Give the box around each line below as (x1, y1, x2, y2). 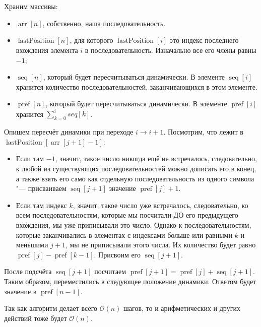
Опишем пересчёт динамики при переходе (4, 126, 134, 137)
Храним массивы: (4, 1, 58, 12)
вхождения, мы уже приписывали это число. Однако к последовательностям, (16, 219, 251, 230)
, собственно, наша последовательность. (42, 18, 166, 28)
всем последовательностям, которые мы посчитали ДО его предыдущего (16, 210, 238, 220)
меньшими (16, 239, 48, 250)
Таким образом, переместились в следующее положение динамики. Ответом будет (4, 276, 256, 286)
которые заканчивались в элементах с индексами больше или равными (16, 229, 232, 240)
